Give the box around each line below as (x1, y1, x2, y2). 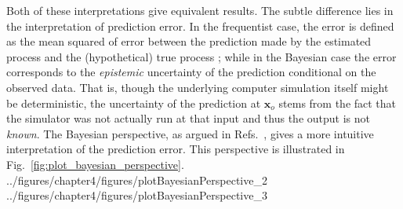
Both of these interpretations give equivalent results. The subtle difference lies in (6, 2, 394, 18)
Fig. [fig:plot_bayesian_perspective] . (6, 156, 184, 172)
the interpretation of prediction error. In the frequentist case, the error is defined (6, 17, 394, 34)
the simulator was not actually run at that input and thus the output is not (6, 110, 370, 126)
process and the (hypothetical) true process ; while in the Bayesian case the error (6, 48, 397, 64)
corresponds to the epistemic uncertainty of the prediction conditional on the (6, 64, 376, 80)
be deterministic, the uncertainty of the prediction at (6, 94, 261, 111)
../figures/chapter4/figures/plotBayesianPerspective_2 (6, 171, 267, 188)
